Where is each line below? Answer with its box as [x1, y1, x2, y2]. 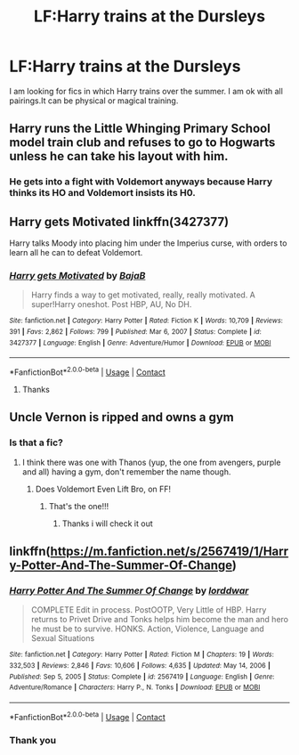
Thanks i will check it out [61, 518, 153, 529]
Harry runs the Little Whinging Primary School [9, 121, 271, 136]
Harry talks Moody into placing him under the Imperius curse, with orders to [9, 238, 287, 248]
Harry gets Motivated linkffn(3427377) [9, 214, 230, 229]
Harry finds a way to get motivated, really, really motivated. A [30, 289, 256, 300]
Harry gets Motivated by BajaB [9, 269, 146, 281]
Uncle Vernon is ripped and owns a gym [9, 410, 234, 425]
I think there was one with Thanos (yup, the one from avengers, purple [21, 457, 281, 467]
